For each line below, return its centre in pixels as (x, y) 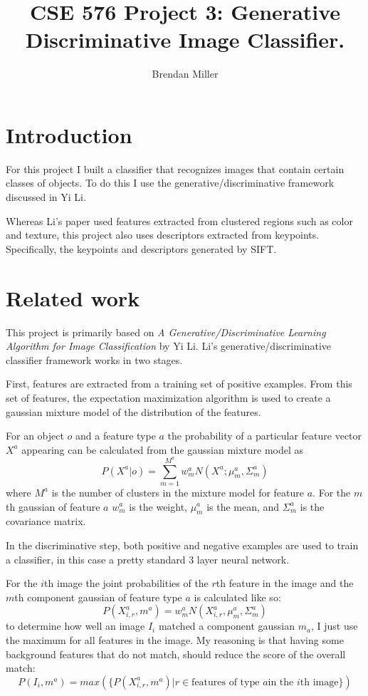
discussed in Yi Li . (46, 197)
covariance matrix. (46, 521)
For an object (35, 436)
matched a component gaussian (226, 626)
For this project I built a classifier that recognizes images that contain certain (175, 168)
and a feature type (116, 436)
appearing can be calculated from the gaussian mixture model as (163, 449)
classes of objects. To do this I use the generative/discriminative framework (170, 183)
